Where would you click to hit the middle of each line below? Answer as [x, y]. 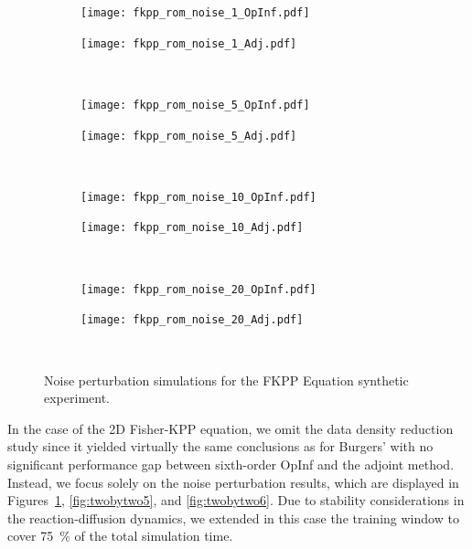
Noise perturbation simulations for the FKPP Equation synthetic [226, 380]
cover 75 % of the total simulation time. [120, 536]
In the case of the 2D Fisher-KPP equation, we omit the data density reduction [231, 428]
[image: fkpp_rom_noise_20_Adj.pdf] [192, 320]
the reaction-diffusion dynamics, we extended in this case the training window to [233, 517]
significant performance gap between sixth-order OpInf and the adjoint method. [231, 464]
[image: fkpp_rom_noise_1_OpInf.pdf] [195, 13]
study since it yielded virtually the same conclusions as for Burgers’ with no [220, 446]
